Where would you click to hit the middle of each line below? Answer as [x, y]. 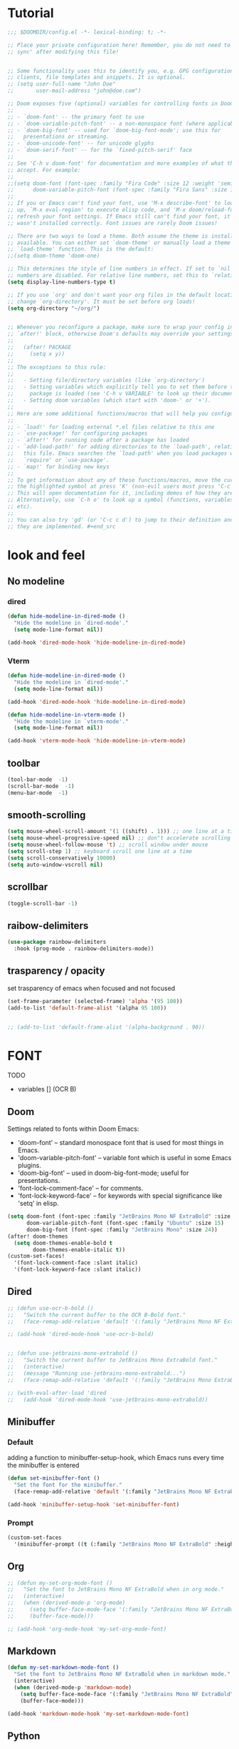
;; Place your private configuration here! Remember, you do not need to [119, 45]
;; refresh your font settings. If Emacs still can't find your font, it [119, 216]
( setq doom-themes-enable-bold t [63, 1243]
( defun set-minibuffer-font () [54, 1478]
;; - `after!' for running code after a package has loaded [99, 440]
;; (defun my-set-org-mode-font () [60, 1583]
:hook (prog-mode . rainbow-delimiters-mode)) [84, 949]
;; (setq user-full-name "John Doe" [62, 84]
